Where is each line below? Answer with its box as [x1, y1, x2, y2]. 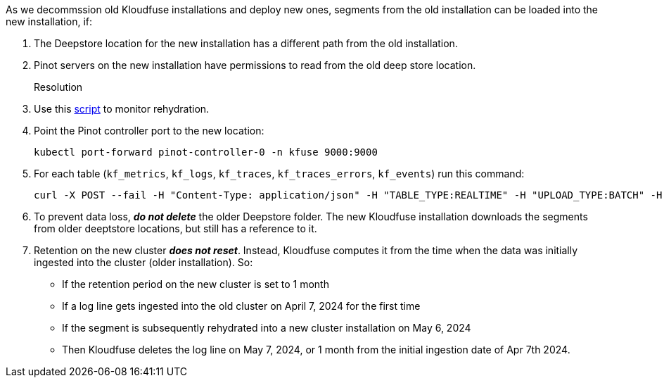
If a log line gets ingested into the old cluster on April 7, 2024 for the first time [62, 300, 421, 312]
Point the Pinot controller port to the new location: [34, 125, 264, 137]
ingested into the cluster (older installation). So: [34, 256, 253, 268]
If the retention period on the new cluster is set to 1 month [62, 278, 329, 290]
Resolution [34, 81, 83, 93]
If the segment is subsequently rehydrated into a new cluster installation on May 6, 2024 [62, 322, 471, 334]
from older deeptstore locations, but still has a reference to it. [34, 222, 317, 234]
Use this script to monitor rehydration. [34, 103, 210, 115]
